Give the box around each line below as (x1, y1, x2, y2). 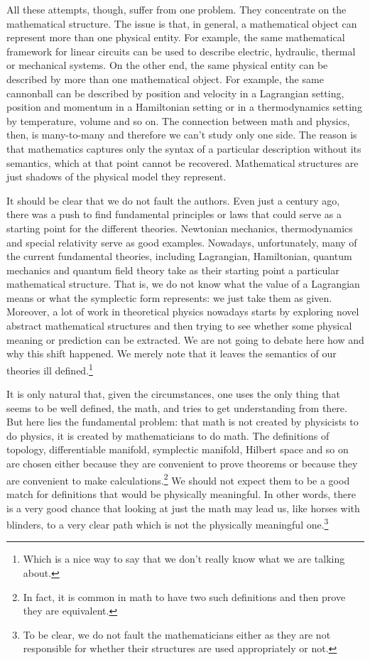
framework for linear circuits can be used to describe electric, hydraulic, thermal (6, 43, 356, 58)
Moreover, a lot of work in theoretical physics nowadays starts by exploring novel (6, 304, 359, 319)
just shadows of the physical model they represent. (6, 169, 227, 184)
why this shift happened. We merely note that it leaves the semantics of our (6, 346, 337, 361)
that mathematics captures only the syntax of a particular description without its (6, 141, 361, 156)
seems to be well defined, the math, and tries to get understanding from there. (6, 400, 347, 415)
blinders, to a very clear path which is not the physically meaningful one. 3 (6, 515, 329, 531)
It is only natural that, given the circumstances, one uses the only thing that (6, 386, 340, 401)
